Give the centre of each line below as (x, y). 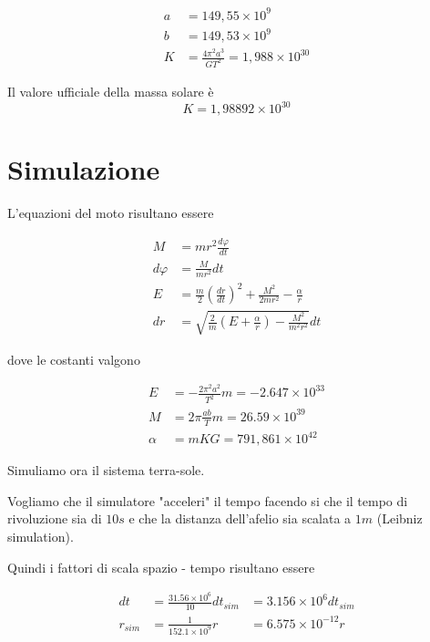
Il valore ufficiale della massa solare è (111, 92)
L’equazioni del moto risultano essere (111, 213)
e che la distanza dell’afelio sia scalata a (240, 518)
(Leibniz (399, 518)
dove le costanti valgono (74, 359)
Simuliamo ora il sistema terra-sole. (106, 470)
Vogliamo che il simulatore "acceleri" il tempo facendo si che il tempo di (208, 500)
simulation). (41, 537)
